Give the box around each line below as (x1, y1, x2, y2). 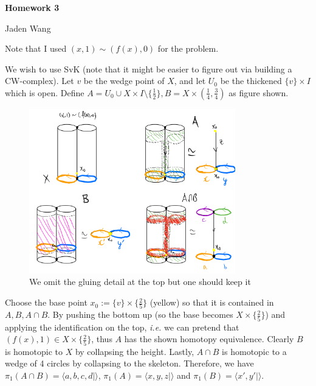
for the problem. (157, 42, 219, 55)
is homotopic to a (222, 345, 287, 357)
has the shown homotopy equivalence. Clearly (124, 332, 294, 345)
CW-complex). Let (5, 74, 74, 87)
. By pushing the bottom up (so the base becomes (47, 308, 233, 321)
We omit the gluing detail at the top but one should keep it (29, 275, 251, 288)
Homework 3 (5, 1, 60, 13)
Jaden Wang (5, 21, 51, 34)
